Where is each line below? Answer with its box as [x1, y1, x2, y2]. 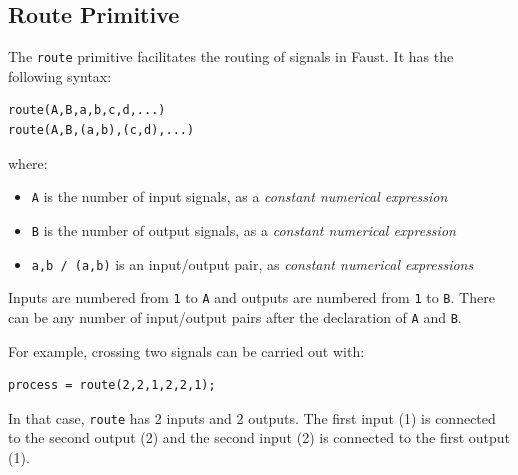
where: [8, 152, 48, 173]
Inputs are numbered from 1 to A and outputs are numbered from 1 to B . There [8, 287, 495, 308]
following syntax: [8, 65, 112, 86]
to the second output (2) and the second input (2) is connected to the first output [8, 427, 511, 448]
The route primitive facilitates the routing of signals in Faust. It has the [8, 46, 454, 67]
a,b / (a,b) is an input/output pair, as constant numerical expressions [31, 253, 474, 274]
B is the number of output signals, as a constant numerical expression [31, 219, 456, 240]
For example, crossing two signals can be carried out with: [8, 340, 365, 361]
